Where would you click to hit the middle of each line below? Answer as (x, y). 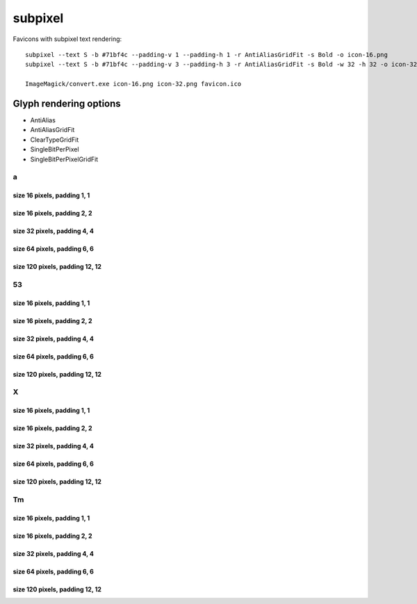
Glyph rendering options (67, 103)
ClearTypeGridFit (55, 140)
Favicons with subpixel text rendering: (67, 39)
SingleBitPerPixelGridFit (64, 159)
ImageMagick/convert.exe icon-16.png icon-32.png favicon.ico (133, 84)
